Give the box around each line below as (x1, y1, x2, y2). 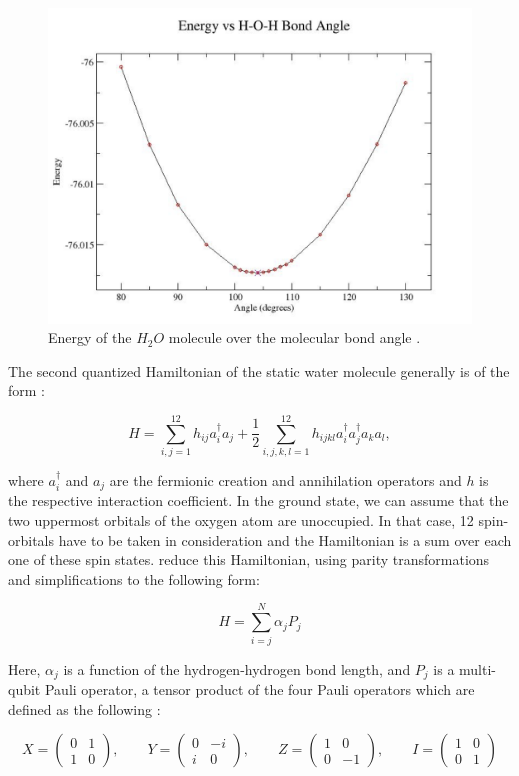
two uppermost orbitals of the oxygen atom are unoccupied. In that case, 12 (8, 510, 474, 531)
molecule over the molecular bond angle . (168, 327, 421, 348)
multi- (459, 658, 496, 679)
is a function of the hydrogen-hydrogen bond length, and (63, 658, 411, 679)
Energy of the (48, 327, 132, 348)
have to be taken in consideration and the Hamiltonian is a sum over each (58, 529, 512, 550)
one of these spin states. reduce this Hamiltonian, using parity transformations (8, 549, 490, 570)
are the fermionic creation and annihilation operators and (109, 470, 462, 491)
